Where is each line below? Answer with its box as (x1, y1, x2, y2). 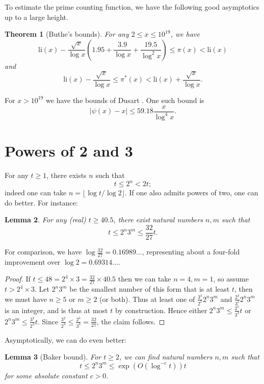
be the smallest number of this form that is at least (69, 284, 230, 294)
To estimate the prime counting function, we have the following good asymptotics (5, 2, 259, 12)
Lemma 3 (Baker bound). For (5, 351, 101, 362)
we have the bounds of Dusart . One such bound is (46, 94, 204, 105)
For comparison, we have (5, 246, 82, 257)
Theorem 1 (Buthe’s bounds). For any (5, 29, 129, 39)
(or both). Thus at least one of (99, 293, 195, 304)
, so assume (213, 273, 249, 284)
